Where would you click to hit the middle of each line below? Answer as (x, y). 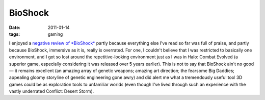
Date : (15, 27)
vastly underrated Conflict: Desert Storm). (52, 91)
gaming (55, 34)
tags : (14, 34)
